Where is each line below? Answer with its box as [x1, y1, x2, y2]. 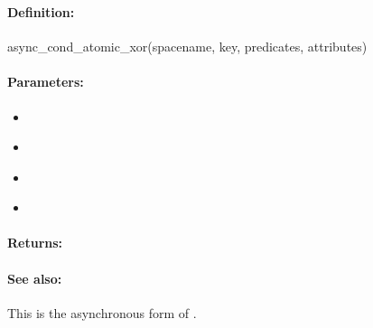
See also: [7, 268, 62, 287]
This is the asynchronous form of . [7, 303, 197, 322]
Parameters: [7, 72, 84, 91]
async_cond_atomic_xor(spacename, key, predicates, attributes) [7, 37, 368, 56]
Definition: [7, 2, 75, 21]
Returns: [7, 233, 63, 252]
